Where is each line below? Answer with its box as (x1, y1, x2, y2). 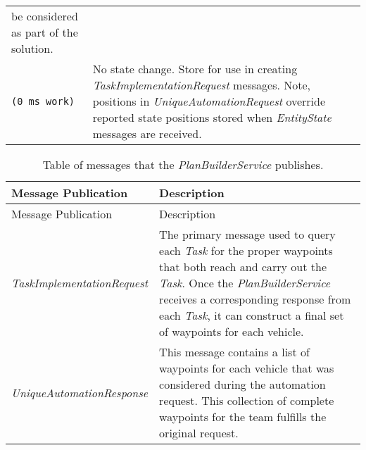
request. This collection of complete (159, 392, 334, 408)
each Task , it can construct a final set (159, 307, 344, 323)
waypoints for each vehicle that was (159, 360, 334, 376)
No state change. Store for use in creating (92, 61, 298, 77)
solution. (11, 40, 53, 56)
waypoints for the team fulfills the (159, 408, 327, 425)
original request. (159, 425, 239, 441)
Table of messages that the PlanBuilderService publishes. (42, 156, 324, 173)
